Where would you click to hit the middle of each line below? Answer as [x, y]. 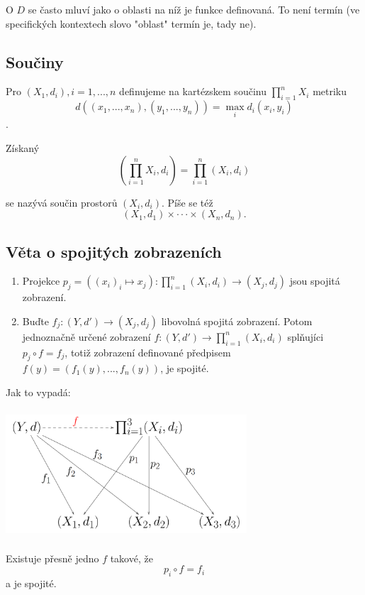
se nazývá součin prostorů [62, 202]
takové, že [131, 558]
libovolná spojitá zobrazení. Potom [237, 321]
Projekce [41, 281]
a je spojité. [31, 583]
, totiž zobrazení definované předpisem [148, 352]
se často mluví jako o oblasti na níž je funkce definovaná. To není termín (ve [194, 9]
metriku [330, 91]
